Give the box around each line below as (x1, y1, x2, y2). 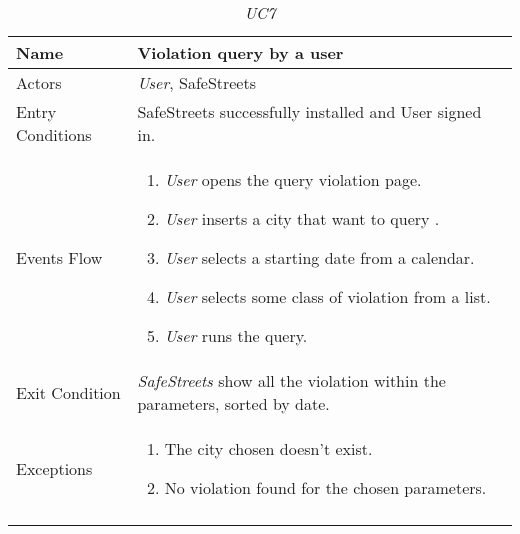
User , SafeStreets (137, 71, 257, 94)
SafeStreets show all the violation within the (137, 369, 446, 392)
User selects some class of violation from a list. (164, 285, 491, 308)
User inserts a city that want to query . (164, 207, 440, 230)
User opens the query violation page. (164, 168, 422, 191)
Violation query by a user (137, 41, 344, 64)
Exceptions (16, 456, 93, 480)
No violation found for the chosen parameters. (164, 476, 487, 499)
